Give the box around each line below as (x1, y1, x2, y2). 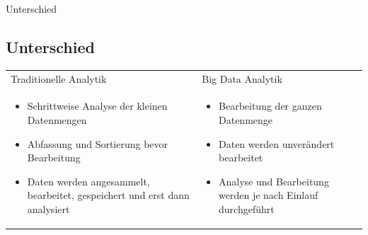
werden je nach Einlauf (219, 188, 318, 202)
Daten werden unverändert (219, 136, 335, 151)
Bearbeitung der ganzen (219, 98, 322, 113)
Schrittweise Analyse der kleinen (27, 98, 168, 113)
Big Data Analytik (202, 71, 282, 86)
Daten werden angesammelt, (27, 173, 150, 188)
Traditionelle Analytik (11, 71, 107, 86)
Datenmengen (27, 112, 87, 127)
